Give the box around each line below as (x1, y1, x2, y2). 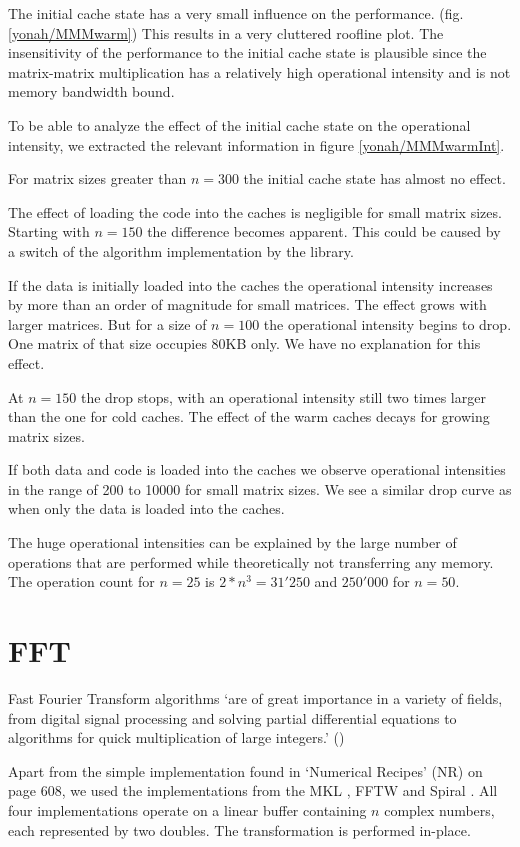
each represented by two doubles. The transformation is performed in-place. (8, 819, 471, 840)
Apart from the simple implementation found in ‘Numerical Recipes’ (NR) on (8, 760, 483, 781)
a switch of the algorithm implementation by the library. (8, 240, 354, 261)
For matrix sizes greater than (8, 168, 187, 189)
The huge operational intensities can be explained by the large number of (8, 532, 457, 553)
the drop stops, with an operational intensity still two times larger (80, 386, 486, 407)
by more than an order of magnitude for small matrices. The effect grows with (8, 294, 487, 315)
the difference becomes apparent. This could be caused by (147, 221, 501, 242)
